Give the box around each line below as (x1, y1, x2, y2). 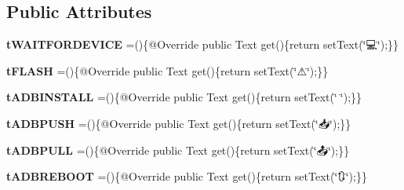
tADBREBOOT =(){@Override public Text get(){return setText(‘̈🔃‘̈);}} (6, 168, 367, 185)
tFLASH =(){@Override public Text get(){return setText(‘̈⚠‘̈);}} (6, 62, 329, 79)
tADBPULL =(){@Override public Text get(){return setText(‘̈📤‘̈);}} (6, 141, 350, 158)
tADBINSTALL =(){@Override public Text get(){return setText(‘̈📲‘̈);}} (6, 89, 362, 105)
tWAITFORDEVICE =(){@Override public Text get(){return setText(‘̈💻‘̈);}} (6, 36, 399, 53)
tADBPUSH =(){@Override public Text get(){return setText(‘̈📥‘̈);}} (6, 115, 351, 131)
